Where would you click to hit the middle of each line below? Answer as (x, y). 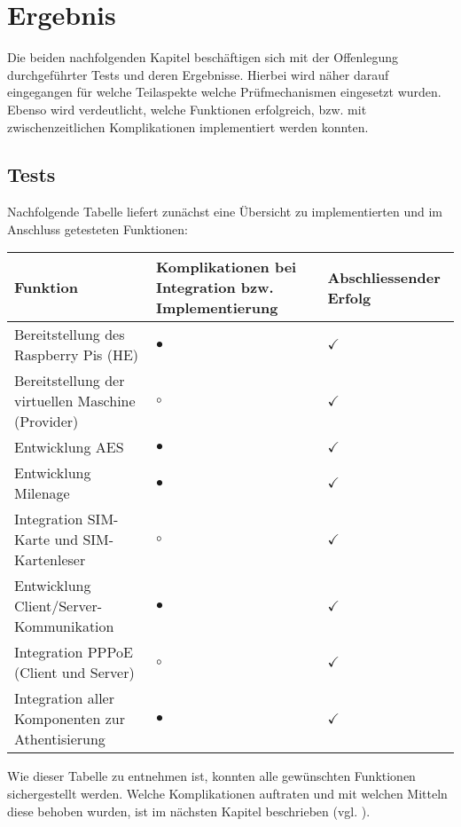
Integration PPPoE (74, 652)
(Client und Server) (74, 673)
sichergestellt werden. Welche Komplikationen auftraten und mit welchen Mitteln (227, 794)
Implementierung (217, 308)
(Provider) (47, 421)
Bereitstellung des (70, 335)
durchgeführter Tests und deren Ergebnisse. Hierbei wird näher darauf (198, 74)
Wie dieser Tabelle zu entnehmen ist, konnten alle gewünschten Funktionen (211, 776)
